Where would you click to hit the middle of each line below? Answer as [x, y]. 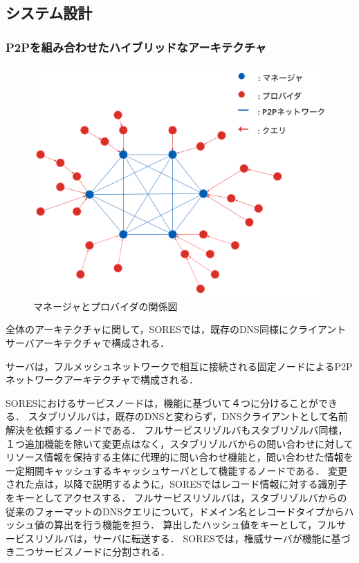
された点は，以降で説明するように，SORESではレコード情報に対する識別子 [176, 484]
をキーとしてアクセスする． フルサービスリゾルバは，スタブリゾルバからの [176, 498]
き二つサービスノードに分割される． [88, 552]
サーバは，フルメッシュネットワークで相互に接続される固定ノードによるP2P [179, 366]
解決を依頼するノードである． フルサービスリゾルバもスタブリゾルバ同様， [177, 430]
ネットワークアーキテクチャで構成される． [102, 380]
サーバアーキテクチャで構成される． [88, 343]
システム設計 [49, 13]
